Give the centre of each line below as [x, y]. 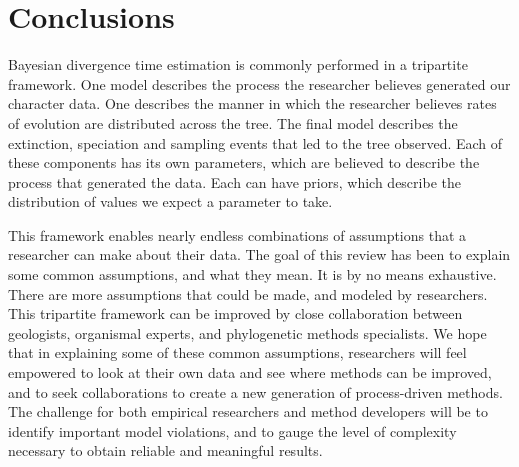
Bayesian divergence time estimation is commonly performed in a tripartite [238, 64]
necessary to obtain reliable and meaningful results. [165, 450]
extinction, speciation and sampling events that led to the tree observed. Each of [255, 142]
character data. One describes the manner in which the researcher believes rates [252, 103]
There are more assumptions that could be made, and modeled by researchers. [248, 293]
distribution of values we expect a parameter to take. [170, 201]
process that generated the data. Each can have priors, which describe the [234, 181]
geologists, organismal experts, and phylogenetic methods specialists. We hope [247, 332]
